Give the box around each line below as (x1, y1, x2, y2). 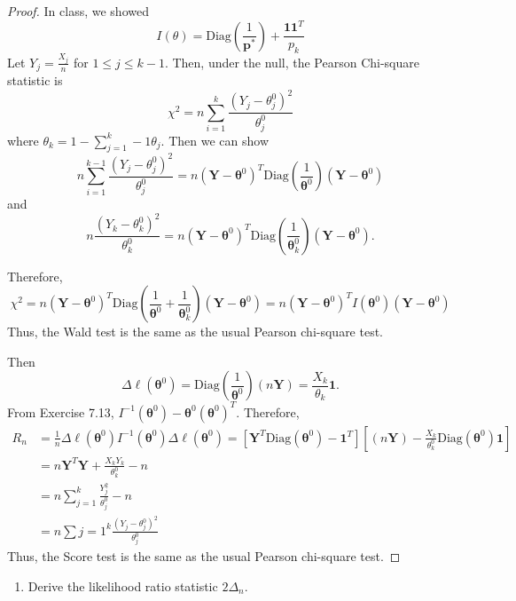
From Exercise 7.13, (7, 402, 114, 421)
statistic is (7, 71, 63, 90)
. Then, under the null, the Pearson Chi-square (164, 52, 419, 71)
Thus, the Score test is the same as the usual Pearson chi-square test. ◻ (7, 547, 401, 565)
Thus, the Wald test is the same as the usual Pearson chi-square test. (7, 322, 384, 341)
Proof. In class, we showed (7, 2, 149, 20)
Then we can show (168, 130, 270, 149)
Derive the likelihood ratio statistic (27, 577, 218, 595)
